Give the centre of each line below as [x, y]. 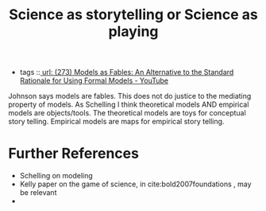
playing [133, 31]
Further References [73, 154]
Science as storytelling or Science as [133, 15]
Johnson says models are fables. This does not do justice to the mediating [130, 96]
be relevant [38, 193]
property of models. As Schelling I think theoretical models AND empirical [129, 104]
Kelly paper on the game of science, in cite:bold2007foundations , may [135, 184]
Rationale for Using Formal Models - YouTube [94, 80]
